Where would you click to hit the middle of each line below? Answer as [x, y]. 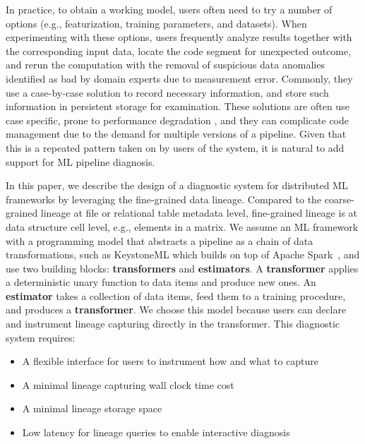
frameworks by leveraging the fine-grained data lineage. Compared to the [164, 199]
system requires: [41, 337]
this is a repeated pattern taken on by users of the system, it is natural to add [175, 147]
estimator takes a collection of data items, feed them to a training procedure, [176, 295]
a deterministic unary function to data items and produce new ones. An [161, 282]
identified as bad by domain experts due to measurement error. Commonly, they [179, 78]
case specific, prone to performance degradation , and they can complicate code [178, 120]
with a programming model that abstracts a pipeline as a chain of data [160, 240]
